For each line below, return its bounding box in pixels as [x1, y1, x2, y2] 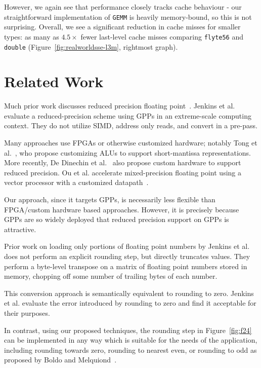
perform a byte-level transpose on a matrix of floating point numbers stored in [4, 261, 247, 271]
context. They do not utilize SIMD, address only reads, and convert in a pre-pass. [4, 120, 257, 131]
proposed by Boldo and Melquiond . [4, 354, 117, 365]
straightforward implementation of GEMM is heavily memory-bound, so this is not [4, 11, 252, 22]
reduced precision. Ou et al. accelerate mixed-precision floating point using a [4, 167, 241, 177]
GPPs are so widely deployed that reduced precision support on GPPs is [4, 214, 229, 225]
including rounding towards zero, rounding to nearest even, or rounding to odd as [4, 344, 257, 355]
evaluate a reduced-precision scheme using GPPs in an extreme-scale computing [4, 110, 251, 121]
